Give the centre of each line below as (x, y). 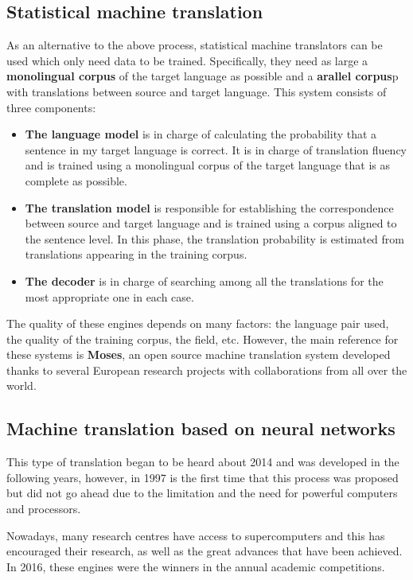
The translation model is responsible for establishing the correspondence (209, 207)
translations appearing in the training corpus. (136, 254)
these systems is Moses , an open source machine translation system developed (199, 354)
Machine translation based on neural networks (201, 428)
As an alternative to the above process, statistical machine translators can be (195, 45)
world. (21, 385)
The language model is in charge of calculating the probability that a (201, 134)
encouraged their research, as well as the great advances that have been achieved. (205, 551)
